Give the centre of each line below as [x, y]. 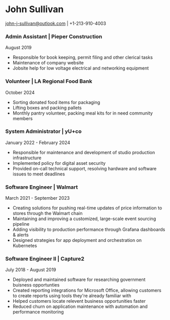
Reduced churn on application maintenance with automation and [80, 307]
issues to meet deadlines [39, 174]
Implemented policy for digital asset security [59, 163]
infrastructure [27, 158]
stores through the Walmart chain [47, 214]
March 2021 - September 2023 [38, 198]
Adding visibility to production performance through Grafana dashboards [89, 230]
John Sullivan [35, 9]
